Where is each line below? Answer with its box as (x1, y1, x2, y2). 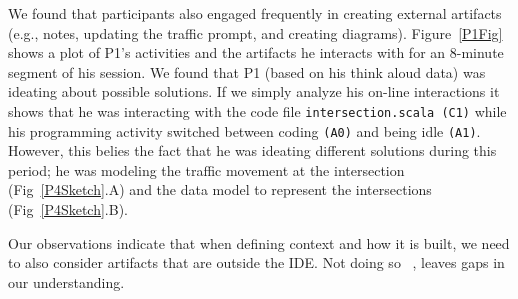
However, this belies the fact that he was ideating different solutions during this (8, 140, 497, 161)
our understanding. (8, 271, 125, 292)
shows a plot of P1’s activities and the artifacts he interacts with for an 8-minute (8, 42, 504, 63)
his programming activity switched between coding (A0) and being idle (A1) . (8, 120, 481, 141)
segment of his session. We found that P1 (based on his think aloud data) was (8, 61, 486, 82)
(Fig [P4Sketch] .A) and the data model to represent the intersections (8, 179, 432, 200)
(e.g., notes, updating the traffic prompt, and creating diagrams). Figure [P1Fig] (8, 22, 503, 43)
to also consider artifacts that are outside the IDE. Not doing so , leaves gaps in (8, 252, 505, 273)
